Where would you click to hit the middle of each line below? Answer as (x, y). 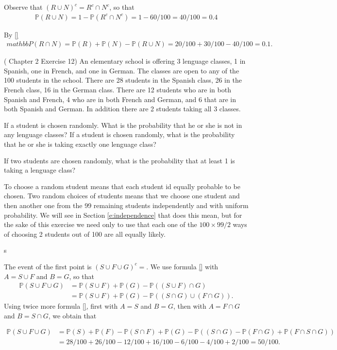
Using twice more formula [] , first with (61, 306)
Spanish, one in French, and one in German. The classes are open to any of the (122, 70)
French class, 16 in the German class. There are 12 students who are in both (118, 90)
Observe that (23, 7)
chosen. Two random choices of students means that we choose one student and (122, 196)
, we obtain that (72, 315)
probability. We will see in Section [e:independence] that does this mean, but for (123, 215)
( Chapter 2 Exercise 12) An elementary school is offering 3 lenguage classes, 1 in (125, 61)
